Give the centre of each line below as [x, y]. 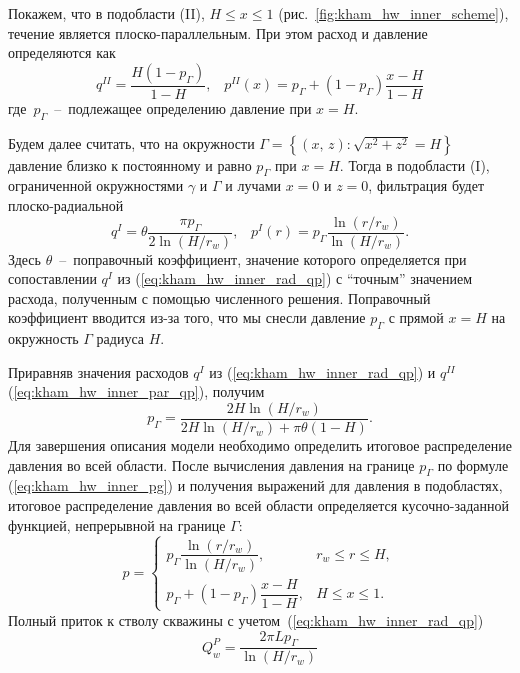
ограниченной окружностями [96, 185]
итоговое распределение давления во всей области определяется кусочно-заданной [259, 505]
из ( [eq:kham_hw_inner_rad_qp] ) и [322, 371]
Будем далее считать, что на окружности [131, 142]
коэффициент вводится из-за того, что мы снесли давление [187, 317]
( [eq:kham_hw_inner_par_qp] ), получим [136, 391]
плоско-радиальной [66, 205]
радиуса [120, 338]
